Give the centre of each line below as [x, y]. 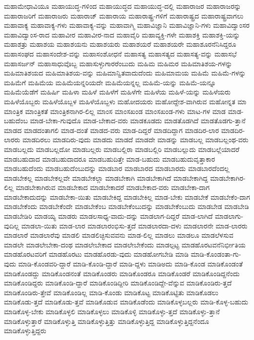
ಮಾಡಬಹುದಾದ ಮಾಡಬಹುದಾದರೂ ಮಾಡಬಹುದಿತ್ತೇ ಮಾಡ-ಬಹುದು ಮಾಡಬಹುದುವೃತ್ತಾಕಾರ [110, 159]
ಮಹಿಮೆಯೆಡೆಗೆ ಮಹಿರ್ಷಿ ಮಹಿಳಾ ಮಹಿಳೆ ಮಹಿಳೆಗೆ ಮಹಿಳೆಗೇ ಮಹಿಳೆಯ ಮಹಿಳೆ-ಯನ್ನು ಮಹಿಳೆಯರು [117, 92]
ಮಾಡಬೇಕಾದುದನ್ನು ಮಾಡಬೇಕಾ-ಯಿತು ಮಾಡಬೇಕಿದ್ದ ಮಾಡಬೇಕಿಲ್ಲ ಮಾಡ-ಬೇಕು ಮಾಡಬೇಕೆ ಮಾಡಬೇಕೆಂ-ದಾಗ [127, 197]
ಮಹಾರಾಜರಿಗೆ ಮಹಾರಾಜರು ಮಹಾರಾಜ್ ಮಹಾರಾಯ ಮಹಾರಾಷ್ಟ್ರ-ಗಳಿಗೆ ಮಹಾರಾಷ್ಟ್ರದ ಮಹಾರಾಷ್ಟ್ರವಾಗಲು [124, 15]
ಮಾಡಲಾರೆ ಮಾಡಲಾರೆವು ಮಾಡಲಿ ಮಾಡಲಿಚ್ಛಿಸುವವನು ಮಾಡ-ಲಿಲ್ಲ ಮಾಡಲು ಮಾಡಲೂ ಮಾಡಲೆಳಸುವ [119, 235]
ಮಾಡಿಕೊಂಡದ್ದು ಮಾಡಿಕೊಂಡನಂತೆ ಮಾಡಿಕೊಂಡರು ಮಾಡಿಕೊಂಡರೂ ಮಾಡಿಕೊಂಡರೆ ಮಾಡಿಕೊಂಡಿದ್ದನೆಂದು [122, 273]
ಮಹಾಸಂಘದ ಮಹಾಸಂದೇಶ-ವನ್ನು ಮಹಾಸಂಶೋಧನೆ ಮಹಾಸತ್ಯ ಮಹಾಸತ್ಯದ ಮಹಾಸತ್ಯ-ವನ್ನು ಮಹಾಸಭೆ [120, 53]
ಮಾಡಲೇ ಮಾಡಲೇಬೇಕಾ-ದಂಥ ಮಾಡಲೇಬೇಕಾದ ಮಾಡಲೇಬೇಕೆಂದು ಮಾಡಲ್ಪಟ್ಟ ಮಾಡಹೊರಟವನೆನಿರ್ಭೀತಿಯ [125, 244]
